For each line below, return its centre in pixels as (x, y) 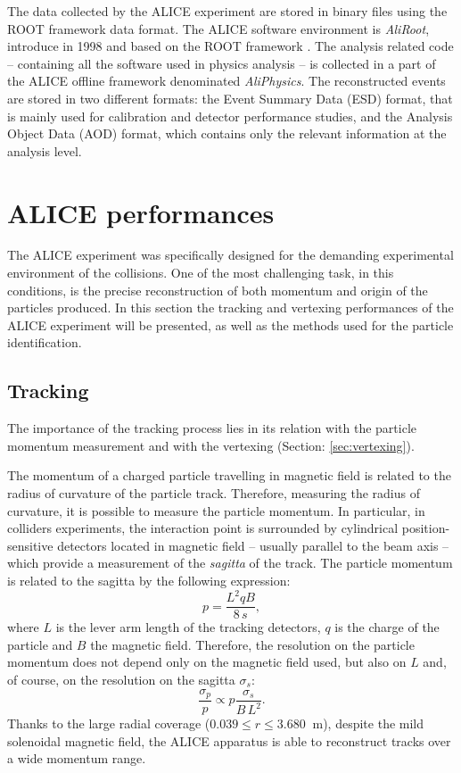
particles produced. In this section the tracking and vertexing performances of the (230, 308)
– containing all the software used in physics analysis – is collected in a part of (222, 63)
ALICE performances (141, 212)
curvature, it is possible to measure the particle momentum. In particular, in (216, 510)
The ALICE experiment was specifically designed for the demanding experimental (230, 255)
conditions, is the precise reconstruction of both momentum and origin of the (218, 290)
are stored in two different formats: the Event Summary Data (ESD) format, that (230, 98)
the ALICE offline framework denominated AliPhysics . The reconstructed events (226, 81)
